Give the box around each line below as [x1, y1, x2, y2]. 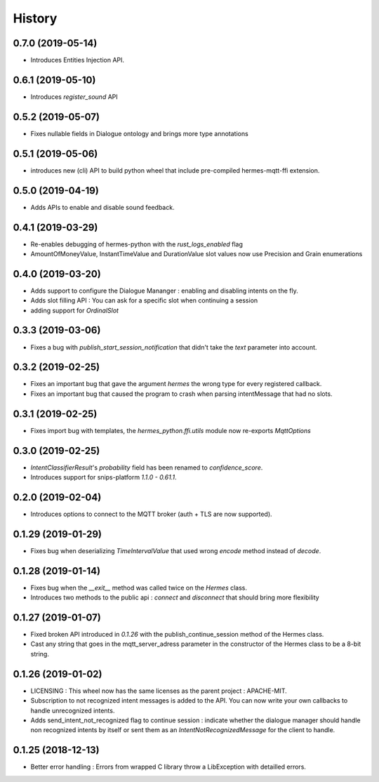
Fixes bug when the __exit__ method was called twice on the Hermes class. [30, 583, 248, 592]
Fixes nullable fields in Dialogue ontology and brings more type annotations [30, 129, 248, 138]
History [13, 11, 58, 26]
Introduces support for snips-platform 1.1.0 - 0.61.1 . [30, 473, 177, 482]
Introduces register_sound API [30, 92, 119, 101]
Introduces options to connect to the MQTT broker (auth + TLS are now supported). [30, 510, 273, 518]
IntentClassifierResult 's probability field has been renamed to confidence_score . [30, 463, 263, 472]
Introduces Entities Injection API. [30, 56, 125, 65]
